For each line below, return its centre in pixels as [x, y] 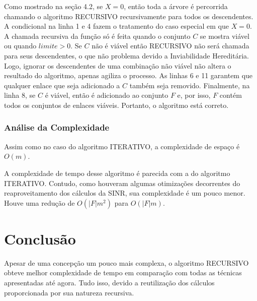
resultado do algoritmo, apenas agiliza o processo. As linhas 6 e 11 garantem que [128, 75]
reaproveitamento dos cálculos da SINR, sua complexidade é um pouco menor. [125, 193]
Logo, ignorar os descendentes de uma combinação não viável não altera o [118, 65]
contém [231, 95]
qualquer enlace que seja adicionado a [62, 85]
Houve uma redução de [39, 202]
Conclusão [40, 238]
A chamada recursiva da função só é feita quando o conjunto [97, 36]
